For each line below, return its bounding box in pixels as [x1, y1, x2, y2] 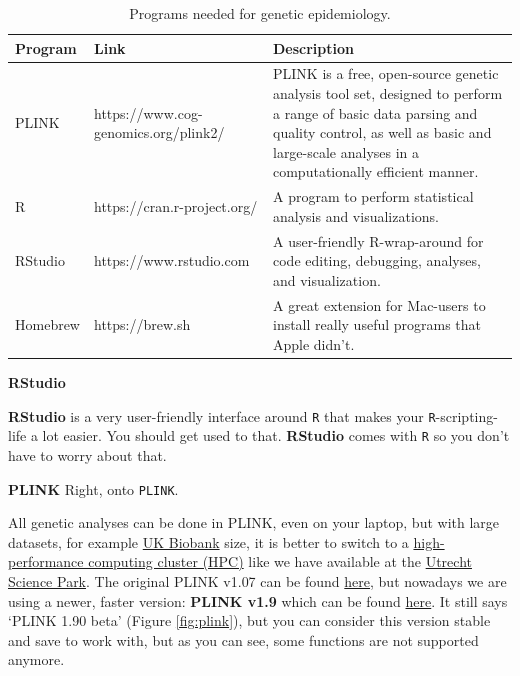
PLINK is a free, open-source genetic [272, 63, 499, 84]
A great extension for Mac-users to [272, 294, 486, 315]
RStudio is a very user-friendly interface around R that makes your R [8, 405, 436, 426]
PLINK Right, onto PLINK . [8, 478, 179, 499]
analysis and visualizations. [272, 205, 439, 226]
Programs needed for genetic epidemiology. [129, 3, 391, 23]
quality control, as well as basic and [272, 122, 492, 143]
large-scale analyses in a [272, 141, 420, 162]
